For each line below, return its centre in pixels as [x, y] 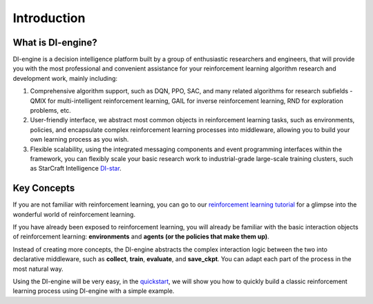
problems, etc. [51, 111]
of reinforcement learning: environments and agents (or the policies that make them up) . [141, 237]
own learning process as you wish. [79, 140]
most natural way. [38, 269]
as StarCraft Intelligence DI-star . [76, 169]
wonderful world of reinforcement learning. [74, 214]
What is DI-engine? [55, 42]
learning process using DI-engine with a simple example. [94, 291]
